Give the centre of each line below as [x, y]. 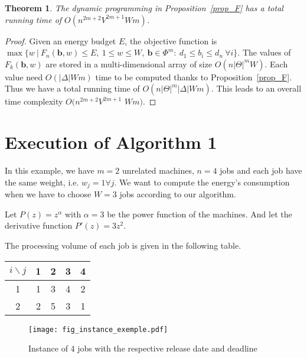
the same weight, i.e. [42, 182]
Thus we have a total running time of [72, 88]
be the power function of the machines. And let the [200, 214]
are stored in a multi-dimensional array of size [129, 64]
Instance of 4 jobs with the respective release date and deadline [143, 348]
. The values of [264, 52]
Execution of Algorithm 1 [111, 142]
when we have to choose [48, 194]
